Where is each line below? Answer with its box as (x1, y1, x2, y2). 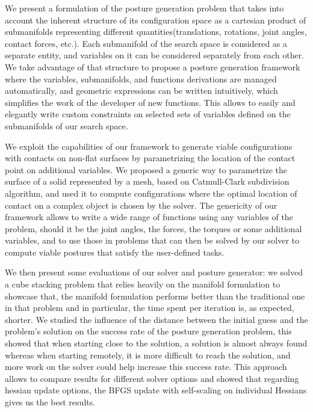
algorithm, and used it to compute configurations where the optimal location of (5, 186, 297, 199)
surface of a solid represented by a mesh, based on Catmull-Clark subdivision (5, 175, 290, 188)
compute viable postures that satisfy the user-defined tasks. (5, 245, 225, 258)
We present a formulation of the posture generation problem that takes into (5, 2, 284, 14)
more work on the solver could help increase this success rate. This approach (5, 360, 287, 373)
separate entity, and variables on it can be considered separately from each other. (5, 49, 305, 61)
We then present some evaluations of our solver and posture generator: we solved (5, 266, 303, 278)
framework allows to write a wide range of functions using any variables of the (5, 211, 293, 223)
